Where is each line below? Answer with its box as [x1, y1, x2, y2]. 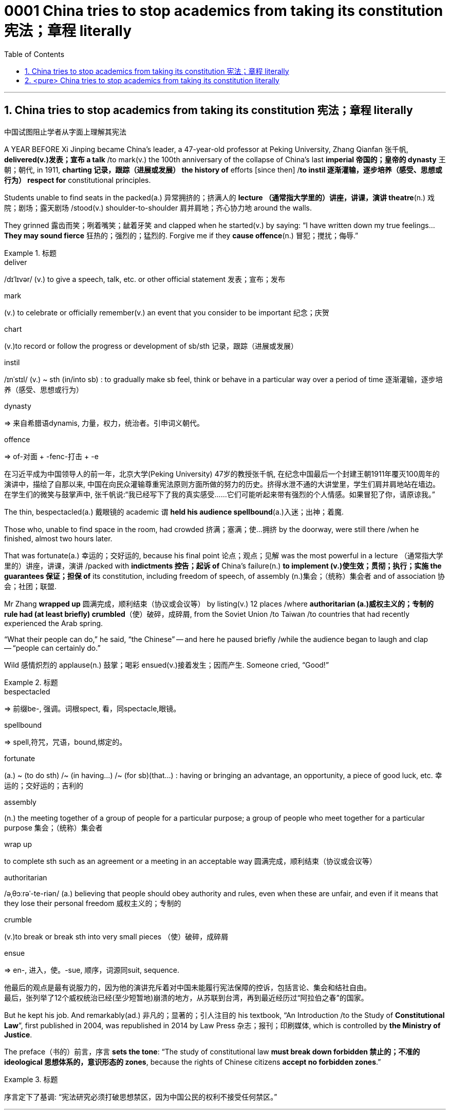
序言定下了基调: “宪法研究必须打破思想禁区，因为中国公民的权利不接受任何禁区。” [4, 1092, 277, 1101]
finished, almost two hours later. [4, 534, 113, 543]
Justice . [4, 1030, 32, 1039]
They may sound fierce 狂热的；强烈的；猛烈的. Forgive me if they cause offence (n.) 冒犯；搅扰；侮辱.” [4, 231, 359, 240]
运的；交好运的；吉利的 [4, 781, 83, 790]
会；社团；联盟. [4, 581, 57, 591]
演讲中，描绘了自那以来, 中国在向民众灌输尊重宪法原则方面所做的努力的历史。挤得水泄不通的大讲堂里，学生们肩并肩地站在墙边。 [4, 479, 440, 488]
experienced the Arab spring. [4, 618, 103, 628]
